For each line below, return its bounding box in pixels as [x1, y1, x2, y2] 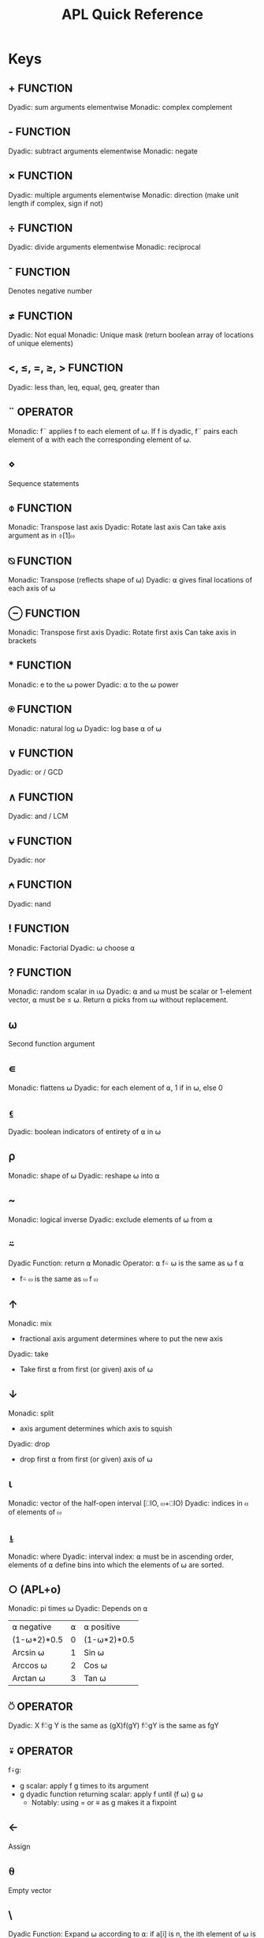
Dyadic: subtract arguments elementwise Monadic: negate [8, 146, 199, 156]
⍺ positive [84, 1622, 121, 1633]
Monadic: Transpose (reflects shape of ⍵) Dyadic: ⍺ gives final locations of [8, 575, 253, 585]
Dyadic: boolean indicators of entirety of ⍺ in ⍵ [8, 1126, 162, 1136]
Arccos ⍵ [12, 1660, 47, 1671]
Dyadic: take [8, 1349, 49, 1359]
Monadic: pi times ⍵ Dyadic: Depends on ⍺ [8, 1604, 148, 1613]
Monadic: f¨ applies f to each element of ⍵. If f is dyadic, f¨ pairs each [8, 426, 238, 435]
